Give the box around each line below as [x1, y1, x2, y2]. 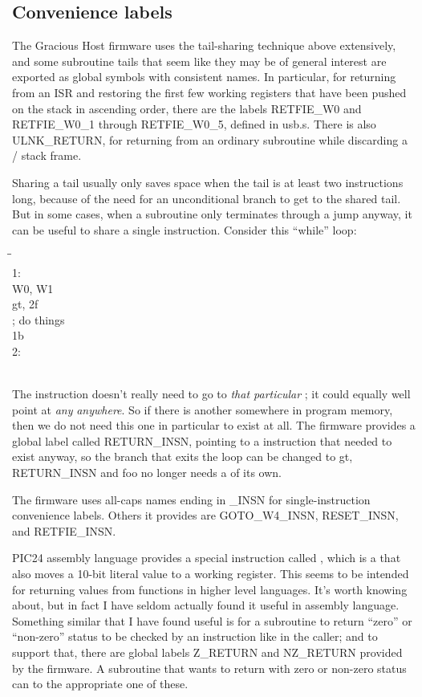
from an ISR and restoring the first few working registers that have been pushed [12, 84, 407, 100]
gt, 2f [12, 296, 39, 312]
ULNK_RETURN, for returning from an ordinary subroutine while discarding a [12, 131, 408, 148]
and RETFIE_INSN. [12, 522, 116, 539]
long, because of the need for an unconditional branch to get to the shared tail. [12, 190, 401, 206]
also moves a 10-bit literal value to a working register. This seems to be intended [12, 565, 409, 582]
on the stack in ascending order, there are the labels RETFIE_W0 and [12, 100, 362, 116]
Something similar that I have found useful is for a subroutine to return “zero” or [12, 612, 412, 629]
